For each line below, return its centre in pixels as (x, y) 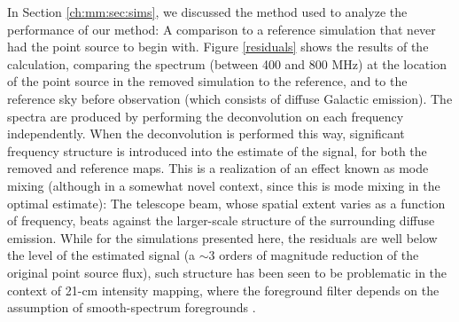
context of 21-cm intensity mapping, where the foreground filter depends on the (223, 290)
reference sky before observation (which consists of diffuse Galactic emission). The (230, 98)
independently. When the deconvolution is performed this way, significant (206, 134)
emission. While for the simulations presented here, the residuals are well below (222, 237)
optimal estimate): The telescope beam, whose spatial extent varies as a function (226, 203)
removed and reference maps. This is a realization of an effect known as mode (218, 168)
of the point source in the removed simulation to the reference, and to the (207, 81)
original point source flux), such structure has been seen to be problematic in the (227, 272)
